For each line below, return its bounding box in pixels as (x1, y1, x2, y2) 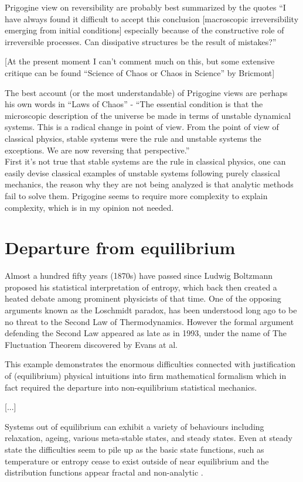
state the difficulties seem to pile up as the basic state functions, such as (5, 443, 264, 455)
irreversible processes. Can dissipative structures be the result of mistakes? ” (5, 35, 277, 47)
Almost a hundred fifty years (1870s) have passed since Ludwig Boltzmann (5, 269, 273, 282)
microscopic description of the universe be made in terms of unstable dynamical (5, 109, 291, 121)
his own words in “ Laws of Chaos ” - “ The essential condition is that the (5, 98, 263, 110)
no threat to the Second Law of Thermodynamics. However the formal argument (5, 315, 294, 327)
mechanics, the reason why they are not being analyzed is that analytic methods (5, 178, 294, 190)
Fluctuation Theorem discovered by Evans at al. (5, 338, 178, 350)
